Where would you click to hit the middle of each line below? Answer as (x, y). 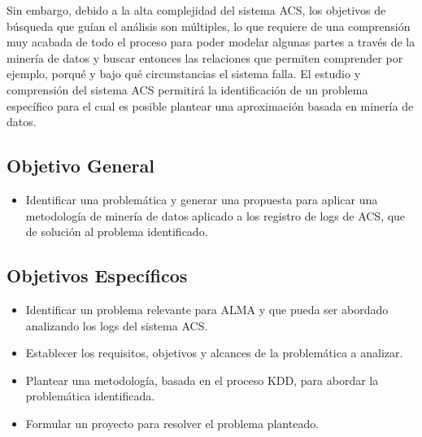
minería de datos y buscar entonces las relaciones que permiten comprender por (205, 57)
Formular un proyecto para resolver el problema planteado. (172, 423)
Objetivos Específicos (97, 275)
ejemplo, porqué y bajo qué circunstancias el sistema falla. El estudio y (184, 74)
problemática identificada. (90, 396)
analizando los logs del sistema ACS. (117, 325)
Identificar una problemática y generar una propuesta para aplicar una (202, 199)
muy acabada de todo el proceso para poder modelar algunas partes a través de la (211, 42)
